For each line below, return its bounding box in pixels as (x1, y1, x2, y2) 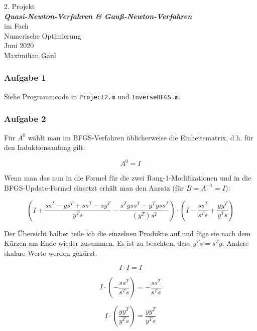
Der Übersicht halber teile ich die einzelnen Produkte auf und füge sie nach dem (4, 228, 251, 238)
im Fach (4, 21, 29, 31)
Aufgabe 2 (4, 112, 46, 125)
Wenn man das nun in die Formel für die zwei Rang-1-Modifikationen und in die (4, 173, 251, 183)
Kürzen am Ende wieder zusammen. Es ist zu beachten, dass (4, 238, 191, 248)
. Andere (222, 238, 249, 248)
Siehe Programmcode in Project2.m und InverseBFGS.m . (4, 91, 181, 101)
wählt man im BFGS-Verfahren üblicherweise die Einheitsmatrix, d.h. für (28, 132, 253, 142)
